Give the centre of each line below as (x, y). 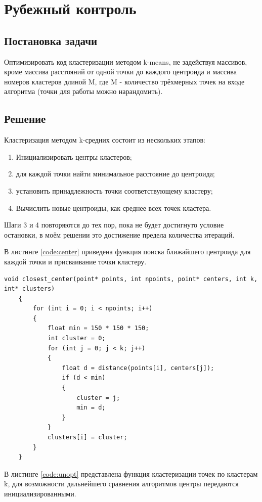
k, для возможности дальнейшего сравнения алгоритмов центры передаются (121, 484)
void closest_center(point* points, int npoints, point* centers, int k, (131, 279)
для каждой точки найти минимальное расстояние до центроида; (115, 174)
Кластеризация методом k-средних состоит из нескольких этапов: (105, 140)
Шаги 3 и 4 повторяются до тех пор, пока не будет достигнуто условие (114, 225)
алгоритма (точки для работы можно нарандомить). (83, 91)
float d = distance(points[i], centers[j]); (138, 368)
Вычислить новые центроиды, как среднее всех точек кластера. (114, 208)
